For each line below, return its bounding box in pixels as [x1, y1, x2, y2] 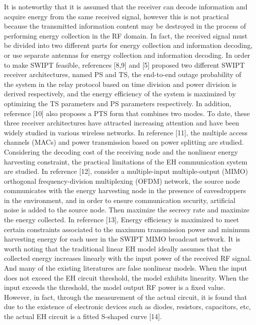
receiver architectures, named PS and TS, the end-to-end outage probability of [4, 69, 242, 80]
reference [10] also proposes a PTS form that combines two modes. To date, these [4, 108, 250, 118]
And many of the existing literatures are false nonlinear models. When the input [4, 263, 247, 273]
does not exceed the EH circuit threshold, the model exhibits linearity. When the [4, 272, 249, 283]
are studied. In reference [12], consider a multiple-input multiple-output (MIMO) [4, 166, 248, 176]
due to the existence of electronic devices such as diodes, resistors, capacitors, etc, [4, 301, 251, 312]
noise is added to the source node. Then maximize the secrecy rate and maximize [4, 204, 250, 215]
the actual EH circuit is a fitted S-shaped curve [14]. [4, 311, 162, 321]
